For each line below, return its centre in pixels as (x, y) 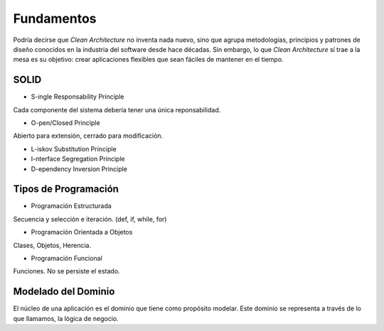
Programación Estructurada (71, 206)
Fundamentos (55, 18)
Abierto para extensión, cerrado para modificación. (88, 136)
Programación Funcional (66, 259)
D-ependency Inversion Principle (79, 169)
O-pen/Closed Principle (65, 123)
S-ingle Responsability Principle (78, 97)
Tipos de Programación (66, 189)
